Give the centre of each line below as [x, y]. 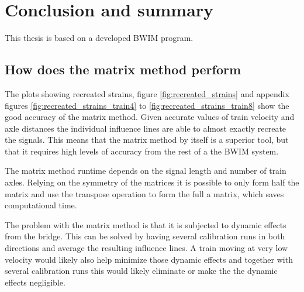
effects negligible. [35, 282]
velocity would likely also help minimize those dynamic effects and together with [149, 259]
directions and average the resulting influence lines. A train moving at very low [146, 248]
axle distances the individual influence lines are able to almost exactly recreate [146, 128]
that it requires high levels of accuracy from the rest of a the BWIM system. [142, 151]
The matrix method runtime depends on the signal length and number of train [146, 171]
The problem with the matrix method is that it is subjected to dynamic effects [146, 224]
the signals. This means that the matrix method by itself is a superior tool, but [147, 140]
